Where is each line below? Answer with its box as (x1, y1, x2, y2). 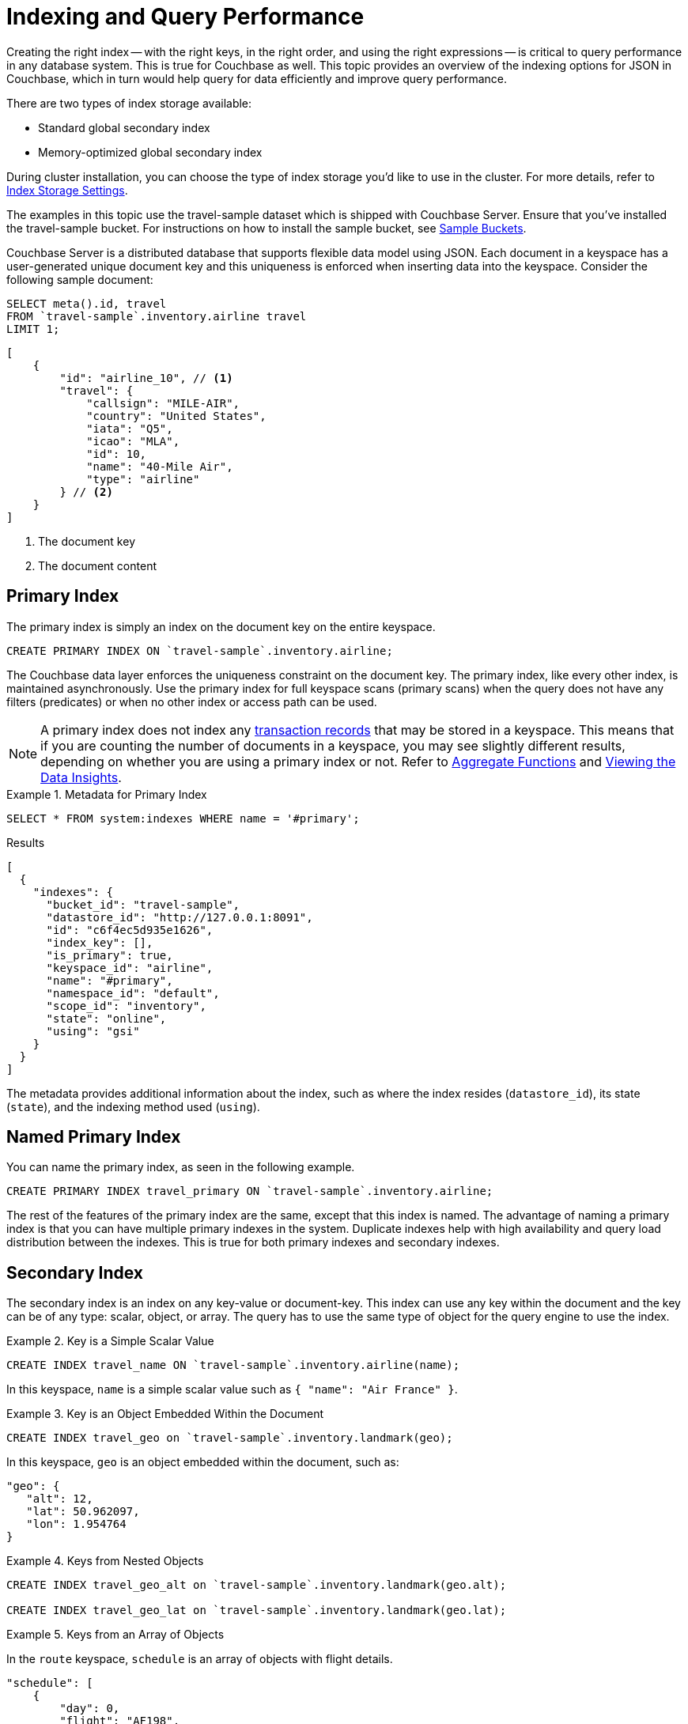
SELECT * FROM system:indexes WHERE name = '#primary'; (6, 811, 360, 825)
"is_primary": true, (46, 948, 173, 962)
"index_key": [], (46, 936, 153, 949)
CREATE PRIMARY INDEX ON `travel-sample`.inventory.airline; (6, 644, 393, 657)
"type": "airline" (86, 472, 200, 486)
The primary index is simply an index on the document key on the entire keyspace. (6, 619, 436, 633)
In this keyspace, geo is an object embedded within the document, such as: (6, 1455, 399, 1469)
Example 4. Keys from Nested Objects (6, 1554, 204, 1568)
